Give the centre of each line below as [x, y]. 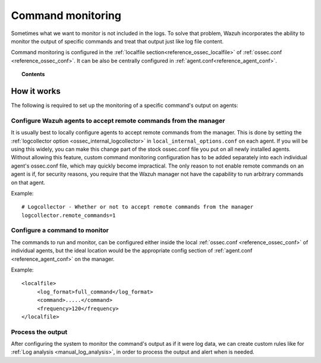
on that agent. [28, 182]
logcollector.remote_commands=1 [69, 215]
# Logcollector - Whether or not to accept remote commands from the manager [138, 207]
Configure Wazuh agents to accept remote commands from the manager [118, 121]
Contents [33, 74]
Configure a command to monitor [60, 231]
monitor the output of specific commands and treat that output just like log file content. [117, 41]
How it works [36, 91]
